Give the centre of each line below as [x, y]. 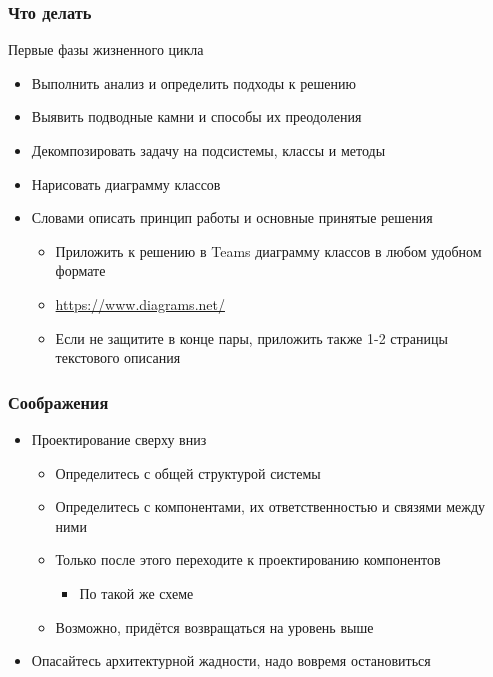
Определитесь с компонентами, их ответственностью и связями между [270, 506]
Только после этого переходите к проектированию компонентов [248, 559]
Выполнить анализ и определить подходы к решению [193, 82]
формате [80, 270]
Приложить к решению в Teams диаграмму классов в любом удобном [268, 250]
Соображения [58, 401]
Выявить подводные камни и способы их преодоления [196, 116]
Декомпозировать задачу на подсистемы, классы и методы [208, 150]
